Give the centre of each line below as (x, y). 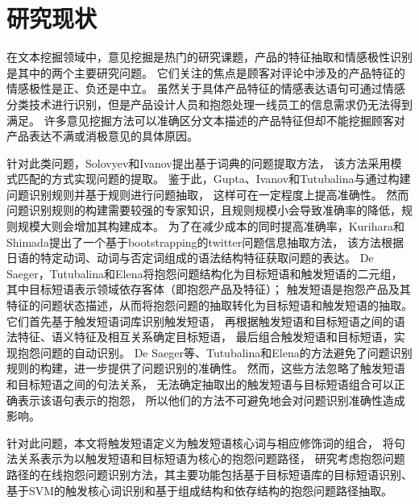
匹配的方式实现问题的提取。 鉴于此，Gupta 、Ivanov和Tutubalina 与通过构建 (214, 179)
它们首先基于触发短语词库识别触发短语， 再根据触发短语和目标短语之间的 (200, 321)
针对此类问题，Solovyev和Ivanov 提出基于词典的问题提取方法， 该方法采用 (199, 162)
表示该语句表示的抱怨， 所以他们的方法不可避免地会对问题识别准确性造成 (211, 400)
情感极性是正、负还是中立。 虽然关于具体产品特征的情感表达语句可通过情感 (206, 88)
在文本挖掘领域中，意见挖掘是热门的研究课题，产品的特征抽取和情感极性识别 (209, 57)
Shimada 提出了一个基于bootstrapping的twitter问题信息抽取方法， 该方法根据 (205, 242)
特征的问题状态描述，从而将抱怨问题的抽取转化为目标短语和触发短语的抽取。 (209, 305)
